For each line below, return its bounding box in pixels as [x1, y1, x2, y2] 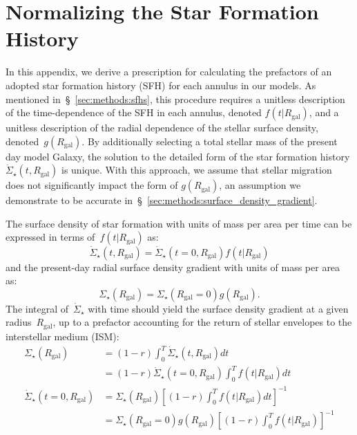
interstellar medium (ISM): [6, 328, 119, 343]
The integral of [6, 301, 69, 315]
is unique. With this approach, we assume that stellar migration [61, 163, 332, 177]
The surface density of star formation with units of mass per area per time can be [6, 216, 352, 230]
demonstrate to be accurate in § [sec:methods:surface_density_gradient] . [6, 193, 318, 207]
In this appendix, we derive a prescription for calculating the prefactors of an [6, 64, 332, 79]
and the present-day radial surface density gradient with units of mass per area [6, 259, 340, 274]
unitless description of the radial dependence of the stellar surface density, [6, 120, 318, 135]
